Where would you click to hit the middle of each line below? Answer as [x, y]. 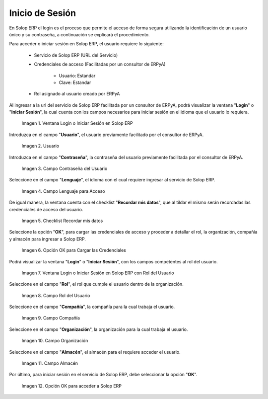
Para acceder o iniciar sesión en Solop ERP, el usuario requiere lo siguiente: [86, 44]
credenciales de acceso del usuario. [46, 209]
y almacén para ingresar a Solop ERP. [48, 239]
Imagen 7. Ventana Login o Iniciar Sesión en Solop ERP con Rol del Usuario [98, 273]
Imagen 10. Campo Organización [55, 341]
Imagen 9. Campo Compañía [51, 318]
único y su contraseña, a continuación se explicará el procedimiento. [79, 34]
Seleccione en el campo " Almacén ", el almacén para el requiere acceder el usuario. [95, 352]
